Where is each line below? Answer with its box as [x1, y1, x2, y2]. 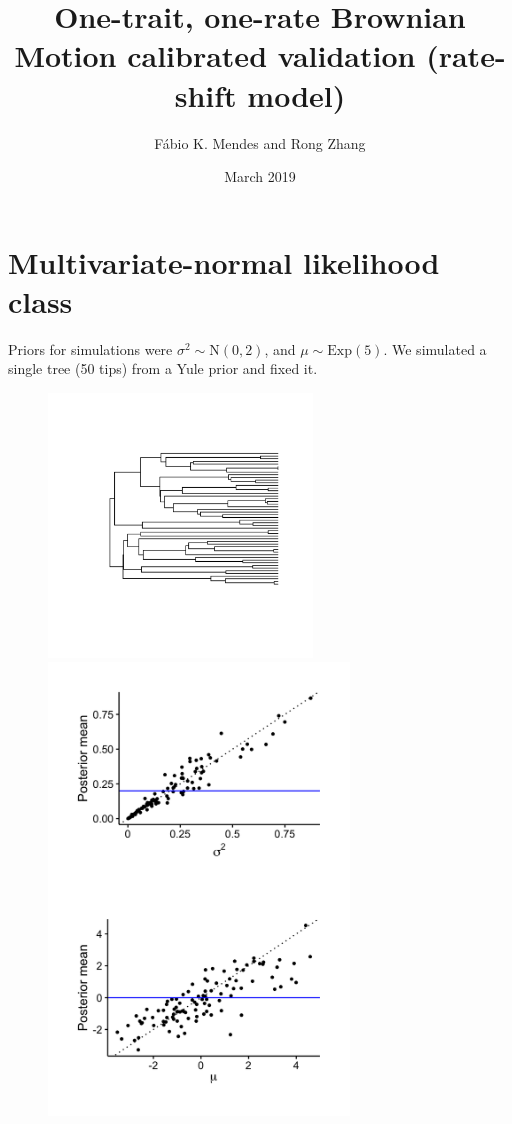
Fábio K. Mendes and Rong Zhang [154, 132, 366, 153]
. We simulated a [383, 338, 487, 359]
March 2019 [224, 166, 296, 187]
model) [247, 74, 346, 115]
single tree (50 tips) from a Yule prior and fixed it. [8, 358, 318, 379]
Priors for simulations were [8, 338, 173, 359]
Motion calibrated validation [14, 35, 416, 76]
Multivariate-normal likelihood [8, 241, 440, 282]
